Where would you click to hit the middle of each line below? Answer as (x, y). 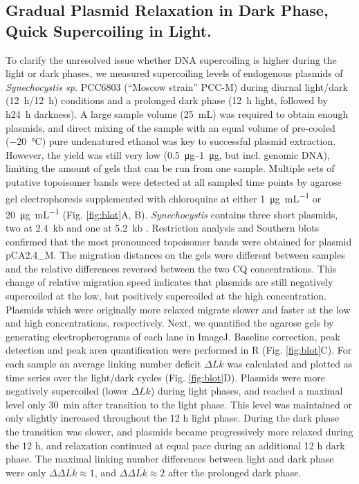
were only (26, 472)
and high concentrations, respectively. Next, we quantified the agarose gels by (170, 323)
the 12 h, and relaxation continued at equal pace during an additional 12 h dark (175, 445)
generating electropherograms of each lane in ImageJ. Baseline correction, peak (173, 336)
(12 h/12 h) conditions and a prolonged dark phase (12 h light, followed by (167, 100)
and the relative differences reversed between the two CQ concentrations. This (171, 268)
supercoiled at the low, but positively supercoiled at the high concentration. (166, 295)
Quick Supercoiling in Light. (109, 30)
